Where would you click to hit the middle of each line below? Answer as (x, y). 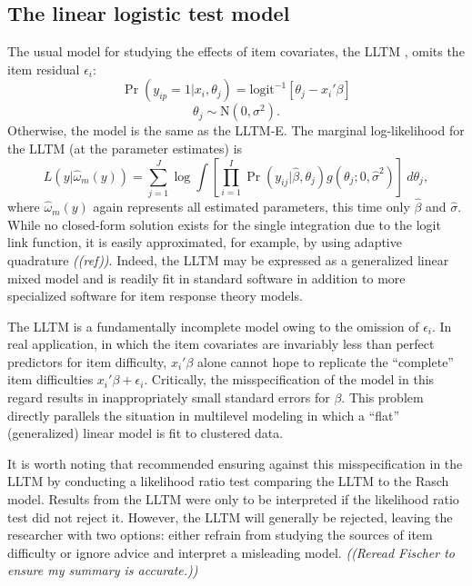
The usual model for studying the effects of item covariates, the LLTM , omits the (236, 51)
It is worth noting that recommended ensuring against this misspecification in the (235, 463)
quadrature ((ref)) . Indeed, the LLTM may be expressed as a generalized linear (228, 259)
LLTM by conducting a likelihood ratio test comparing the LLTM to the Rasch (228, 481)
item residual (44, 69)
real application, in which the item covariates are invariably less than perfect (221, 344)
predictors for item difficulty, (87, 361)
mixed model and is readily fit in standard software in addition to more (206, 278)
